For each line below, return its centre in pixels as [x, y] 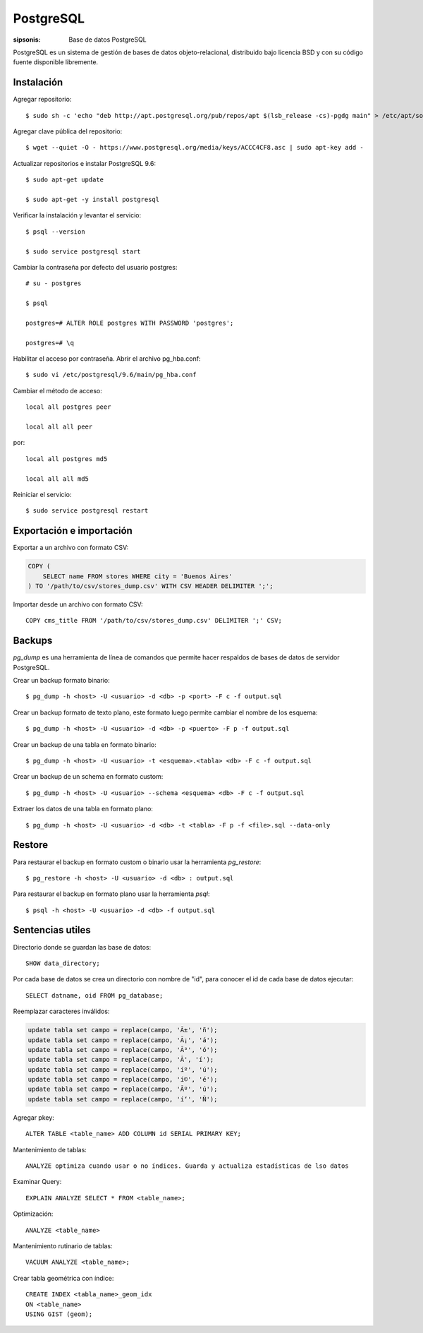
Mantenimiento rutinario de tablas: [63, 1245]
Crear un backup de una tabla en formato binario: [85, 744]
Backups [33, 641]
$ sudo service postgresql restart [87, 511]
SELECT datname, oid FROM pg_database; [94, 995]
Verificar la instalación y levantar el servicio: [77, 215]
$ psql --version [55, 232]
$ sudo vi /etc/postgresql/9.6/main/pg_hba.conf [111, 375]
